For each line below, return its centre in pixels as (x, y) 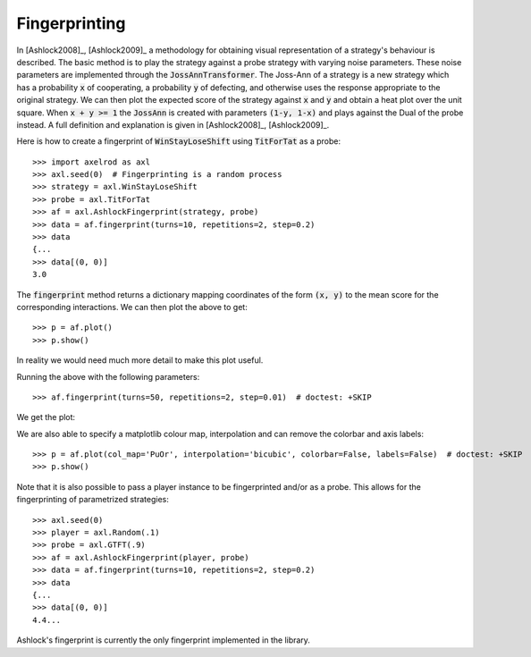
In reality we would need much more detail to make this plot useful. (140, 360)
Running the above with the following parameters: (108, 376)
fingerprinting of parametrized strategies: (93, 500)
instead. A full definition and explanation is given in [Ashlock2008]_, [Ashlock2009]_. (173, 124)
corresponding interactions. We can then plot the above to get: (132, 307)
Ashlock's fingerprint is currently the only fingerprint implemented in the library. (163, 640)
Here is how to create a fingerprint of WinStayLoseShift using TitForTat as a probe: (179, 141)
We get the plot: (46, 417)
